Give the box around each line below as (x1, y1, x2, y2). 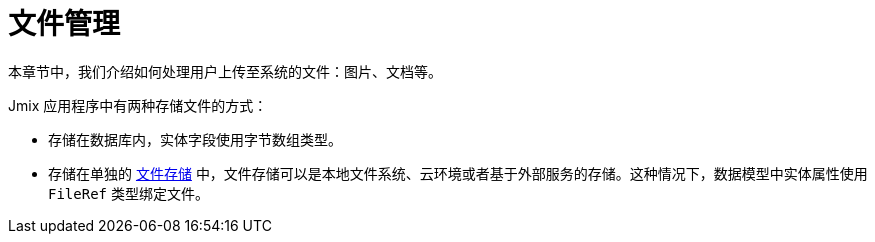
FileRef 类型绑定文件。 (48, 184, 209, 202)
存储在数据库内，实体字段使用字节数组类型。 (48, 130, 342, 148)
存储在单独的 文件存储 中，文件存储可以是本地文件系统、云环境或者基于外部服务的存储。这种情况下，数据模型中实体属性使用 (48, 164, 868, 182)
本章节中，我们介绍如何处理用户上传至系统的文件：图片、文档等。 (8, 62, 442, 80)
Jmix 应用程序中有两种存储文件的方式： (8, 96, 268, 114)
